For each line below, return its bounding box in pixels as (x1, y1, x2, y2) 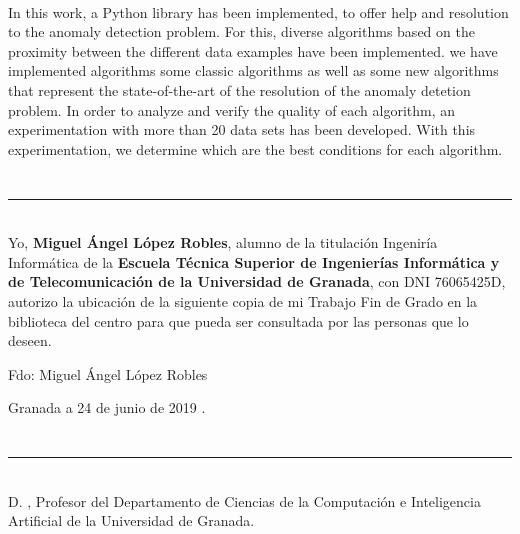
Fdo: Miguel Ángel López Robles (8, 363, 208, 384)
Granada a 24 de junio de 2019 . (8, 397, 206, 418)
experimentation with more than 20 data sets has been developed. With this (8, 119, 476, 140)
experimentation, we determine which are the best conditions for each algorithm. (8, 138, 503, 159)
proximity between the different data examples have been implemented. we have (8, 40, 498, 61)
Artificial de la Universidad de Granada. (8, 510, 255, 531)
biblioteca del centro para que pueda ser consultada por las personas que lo (8, 310, 469, 331)
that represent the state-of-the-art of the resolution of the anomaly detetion (8, 79, 471, 100)
